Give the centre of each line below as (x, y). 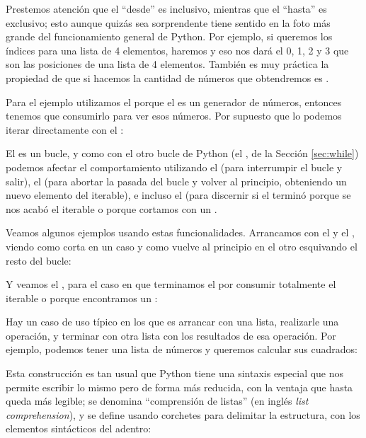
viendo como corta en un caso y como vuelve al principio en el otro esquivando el (182, 246)
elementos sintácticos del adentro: (79, 428)
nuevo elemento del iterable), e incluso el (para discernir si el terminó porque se (178, 195)
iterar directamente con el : (65, 129)
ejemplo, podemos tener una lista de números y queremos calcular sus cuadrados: (182, 349)
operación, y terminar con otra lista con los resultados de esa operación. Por (171, 335)
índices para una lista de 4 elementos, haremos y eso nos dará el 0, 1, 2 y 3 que (177, 50)
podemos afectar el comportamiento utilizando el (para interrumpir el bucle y (174, 167)
